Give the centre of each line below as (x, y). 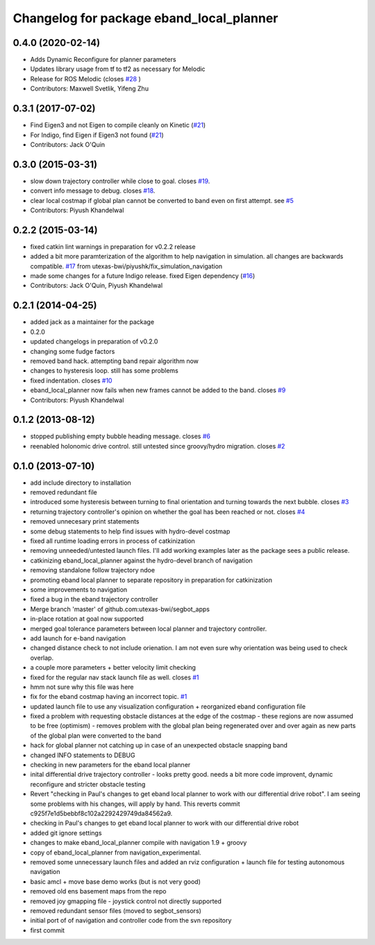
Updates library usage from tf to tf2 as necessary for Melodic (118, 69)
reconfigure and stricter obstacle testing (88, 784)
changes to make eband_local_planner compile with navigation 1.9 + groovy (139, 843)
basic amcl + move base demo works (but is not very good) (115, 881)
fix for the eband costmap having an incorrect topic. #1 (109, 697)
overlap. (42, 658)
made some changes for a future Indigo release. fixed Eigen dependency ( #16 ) (143, 276)
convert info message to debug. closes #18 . (93, 191)
